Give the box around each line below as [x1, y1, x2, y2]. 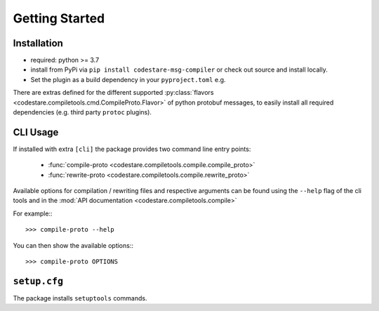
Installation [13, 37, 63, 49]
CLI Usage [13, 126, 59, 138]
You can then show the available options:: [13, 241, 133, 249]
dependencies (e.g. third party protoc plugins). [13, 108, 152, 117]
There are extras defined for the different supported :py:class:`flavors [13, 88, 214, 97]
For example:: [13, 209, 53, 218]
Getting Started [13, 11, 105, 26]
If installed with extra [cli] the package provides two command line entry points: [13, 145, 251, 153]
